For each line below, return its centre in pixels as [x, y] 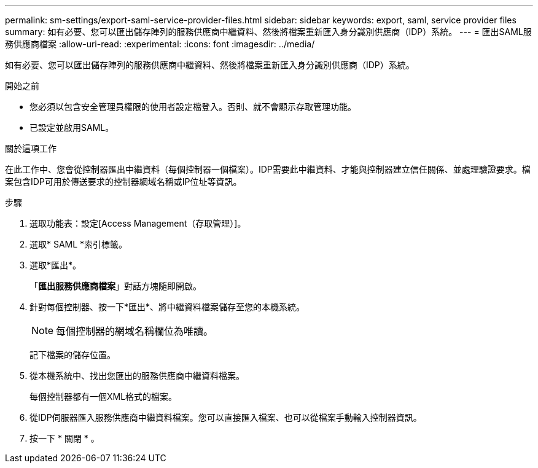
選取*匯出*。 [56, 265]
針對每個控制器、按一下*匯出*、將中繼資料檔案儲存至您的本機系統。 [167, 307]
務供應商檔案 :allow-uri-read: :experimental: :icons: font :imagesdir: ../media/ [160, 44]
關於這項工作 [31, 148]
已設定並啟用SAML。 [72, 127]
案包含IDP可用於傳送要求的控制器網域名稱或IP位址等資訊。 [123, 181]
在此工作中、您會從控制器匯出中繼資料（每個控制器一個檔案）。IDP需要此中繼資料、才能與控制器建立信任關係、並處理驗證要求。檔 [268, 169]
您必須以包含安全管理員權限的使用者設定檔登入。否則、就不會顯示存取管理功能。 [193, 107]
